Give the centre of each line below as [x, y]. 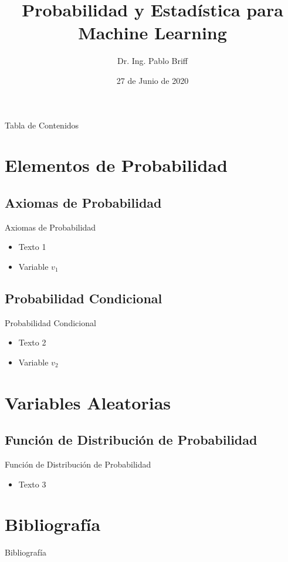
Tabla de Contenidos [42, 125]
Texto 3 [32, 484]
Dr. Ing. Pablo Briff [153, 61]
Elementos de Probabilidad [116, 165]
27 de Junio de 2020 [153, 80]
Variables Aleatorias [88, 402]
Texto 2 [32, 342]
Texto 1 [32, 247]
